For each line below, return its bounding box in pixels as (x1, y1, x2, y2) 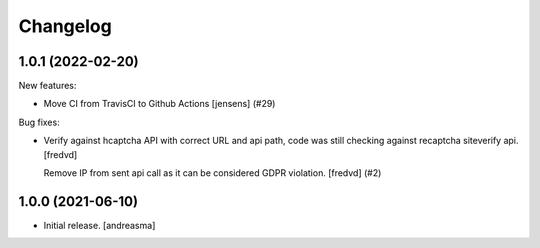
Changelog (18, 15, 112, 37)
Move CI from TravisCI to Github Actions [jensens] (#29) (43, 98, 276, 110)
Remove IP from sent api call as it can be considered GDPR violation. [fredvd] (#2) (43, 167, 382, 179)
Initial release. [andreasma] (43, 219, 156, 231)
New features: (18, 80, 77, 92)
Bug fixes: (18, 116, 60, 128)
